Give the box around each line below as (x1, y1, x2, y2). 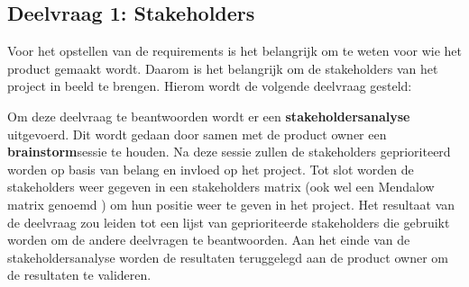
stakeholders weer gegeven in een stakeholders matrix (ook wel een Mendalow (7, 177, 435, 196)
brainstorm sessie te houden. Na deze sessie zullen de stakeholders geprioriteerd (7, 142, 451, 161)
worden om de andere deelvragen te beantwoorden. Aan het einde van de (7, 230, 410, 249)
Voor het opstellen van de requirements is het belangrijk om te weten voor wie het (7, 41, 462, 60)
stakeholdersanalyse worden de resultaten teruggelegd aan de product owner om (7, 247, 448, 266)
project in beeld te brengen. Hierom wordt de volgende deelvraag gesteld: (7, 76, 412, 95)
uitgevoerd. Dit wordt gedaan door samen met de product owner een (7, 124, 387, 143)
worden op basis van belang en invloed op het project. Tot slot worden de (7, 159, 414, 178)
